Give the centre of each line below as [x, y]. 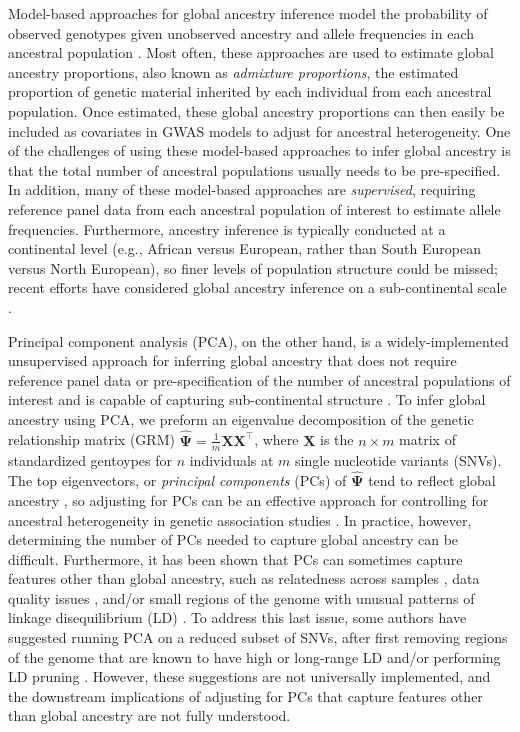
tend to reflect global [432, 480]
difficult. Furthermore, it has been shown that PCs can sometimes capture [235, 558]
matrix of [427, 439]
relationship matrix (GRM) [91, 439]
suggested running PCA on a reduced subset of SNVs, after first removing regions [258, 637]
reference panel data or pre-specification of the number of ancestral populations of [259, 379]
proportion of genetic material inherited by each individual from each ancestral [250, 91]
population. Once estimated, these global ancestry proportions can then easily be [256, 110]
